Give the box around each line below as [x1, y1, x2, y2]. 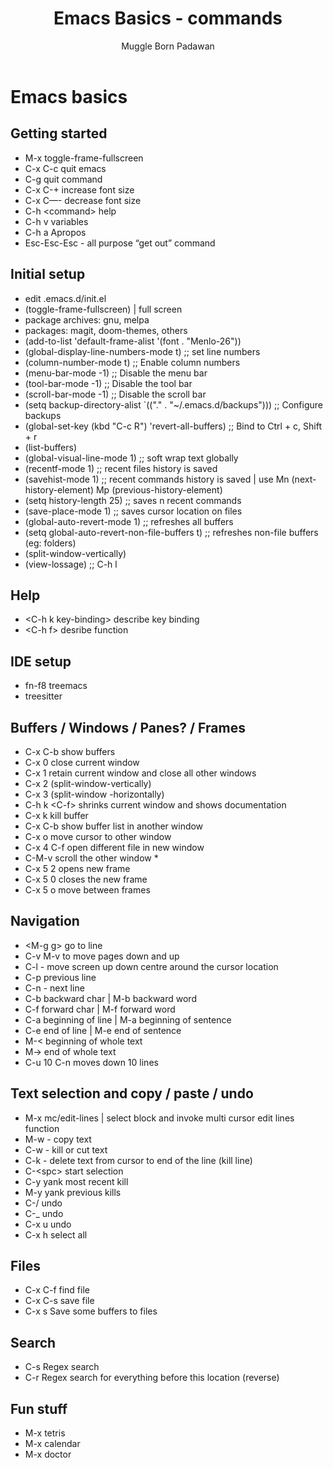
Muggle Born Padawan [121, 40, 215, 52]
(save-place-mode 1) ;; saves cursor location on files [24, 505, 243, 517]
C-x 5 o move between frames [24, 884, 151, 896]
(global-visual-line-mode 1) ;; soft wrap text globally [24, 452, 239, 464]
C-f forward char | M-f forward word [24, 1003, 176, 1015]
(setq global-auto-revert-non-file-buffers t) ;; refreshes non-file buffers [24, 526, 319, 538]
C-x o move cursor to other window [24, 831, 172, 842]
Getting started [10, 125, 108, 142]
